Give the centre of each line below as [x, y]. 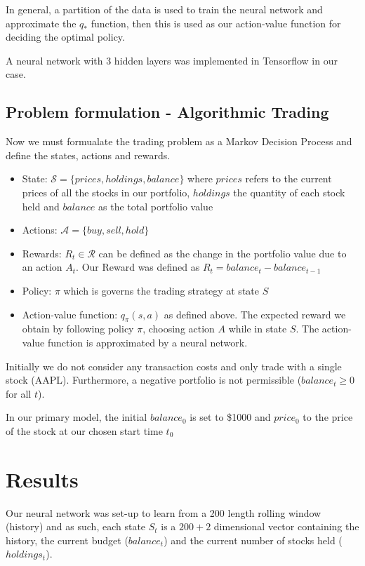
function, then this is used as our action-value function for [216, 23]
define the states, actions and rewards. [88, 155]
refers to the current [288, 178]
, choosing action [179, 329]
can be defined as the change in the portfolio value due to [223, 253]
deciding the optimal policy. [65, 37]
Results [42, 479]
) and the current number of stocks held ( [253, 540]
